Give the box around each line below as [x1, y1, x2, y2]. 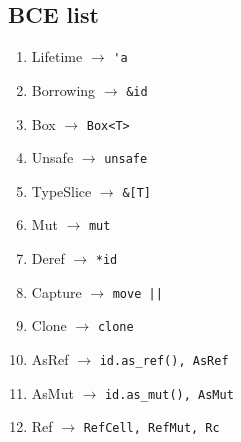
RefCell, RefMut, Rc [83, 421, 220, 436]
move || [112, 286, 163, 301]
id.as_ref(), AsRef [99, 354, 229, 369]
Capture [31, 281, 82, 302]
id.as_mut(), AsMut [104, 387, 234, 402]
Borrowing [31, 79, 96, 100]
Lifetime [31, 46, 83, 67]
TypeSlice [31, 180, 92, 201]
